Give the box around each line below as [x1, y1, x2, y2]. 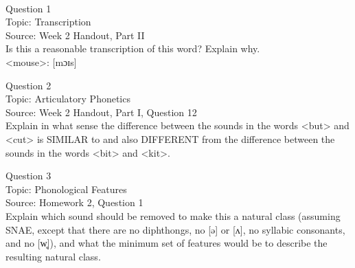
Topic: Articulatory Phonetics [5, 91, 130, 106]
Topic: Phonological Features [5, 181, 127, 196]
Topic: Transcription [5, 14, 91, 29]
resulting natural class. [5, 249, 101, 263]
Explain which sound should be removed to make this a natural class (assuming [5, 208, 341, 223]
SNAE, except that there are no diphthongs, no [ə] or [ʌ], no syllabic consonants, [5, 222, 345, 236]
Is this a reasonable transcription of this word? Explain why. [5, 41, 260, 56]
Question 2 [5, 78, 51, 92]
